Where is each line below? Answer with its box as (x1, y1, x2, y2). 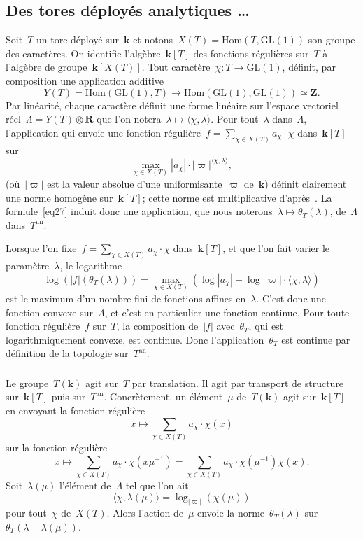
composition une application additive (6, 73, 164, 87)
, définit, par (282, 59, 336, 74)
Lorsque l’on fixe (6, 241, 77, 255)
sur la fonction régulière (6, 440, 108, 454)
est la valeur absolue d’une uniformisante (47, 176, 222, 190)
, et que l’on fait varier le (222, 241, 330, 255)
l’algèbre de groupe (6, 59, 87, 74)
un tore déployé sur (36, 32, 119, 47)
